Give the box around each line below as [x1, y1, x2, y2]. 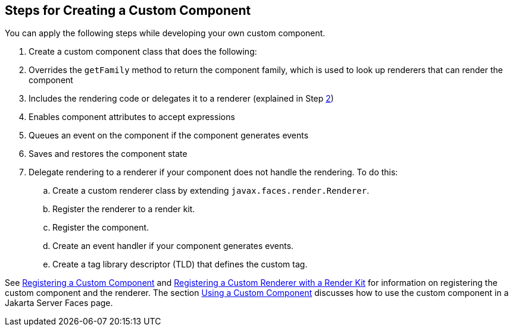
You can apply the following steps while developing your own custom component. [5, 28, 326, 39]
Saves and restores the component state [29, 149, 187, 159]
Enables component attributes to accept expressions [29, 112, 235, 122]
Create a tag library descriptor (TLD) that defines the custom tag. [52, 259, 308, 270]
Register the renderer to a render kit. [52, 204, 195, 215]
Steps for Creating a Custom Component [5, 3, 251, 18]
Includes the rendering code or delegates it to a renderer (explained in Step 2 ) [29, 93, 334, 104]
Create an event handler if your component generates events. [52, 241, 294, 251]
